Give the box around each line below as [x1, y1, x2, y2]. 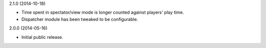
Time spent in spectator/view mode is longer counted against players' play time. [21, 10, 184, 16]
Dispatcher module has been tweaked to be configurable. [21, 16, 138, 22]
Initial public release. [21, 34, 64, 40]
